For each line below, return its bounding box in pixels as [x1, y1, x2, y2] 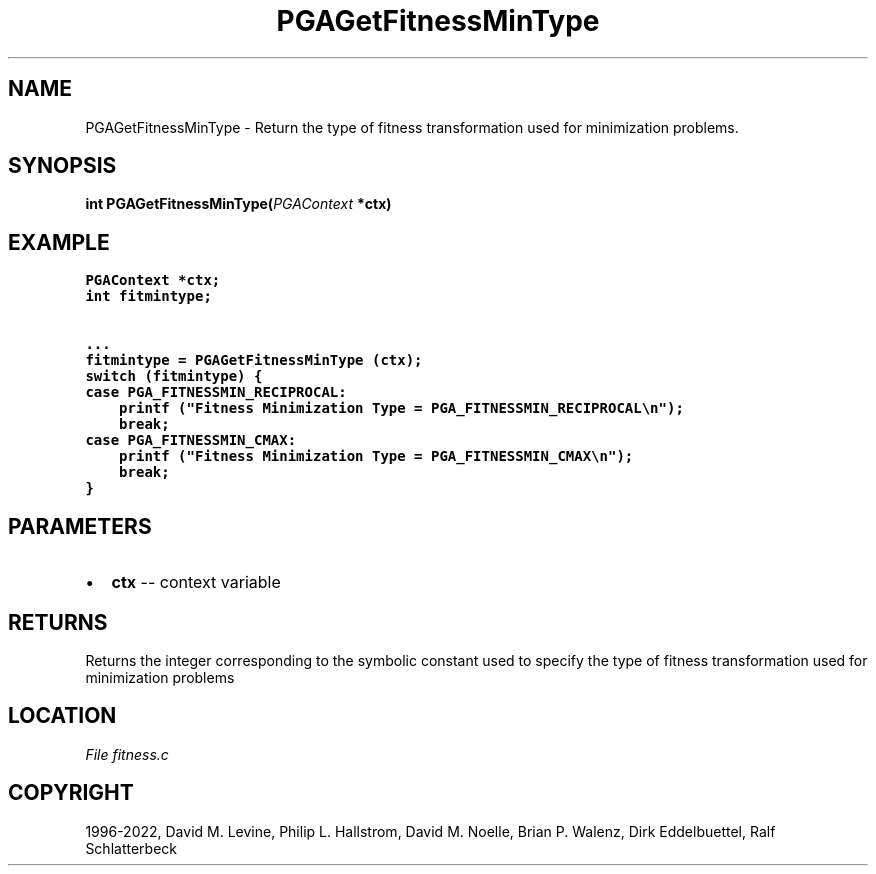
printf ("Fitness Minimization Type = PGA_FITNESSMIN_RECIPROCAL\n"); [119, 400, 684, 417]
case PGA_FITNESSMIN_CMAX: [85, 432, 297, 449]
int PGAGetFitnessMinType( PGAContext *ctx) [85, 195, 392, 213]
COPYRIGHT [8, 780, 134, 806]
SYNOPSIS [8, 153, 117, 179]
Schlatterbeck [85, 839, 177, 857]
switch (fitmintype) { [85, 368, 263, 385]
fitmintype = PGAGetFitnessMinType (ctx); [85, 352, 423, 369]
